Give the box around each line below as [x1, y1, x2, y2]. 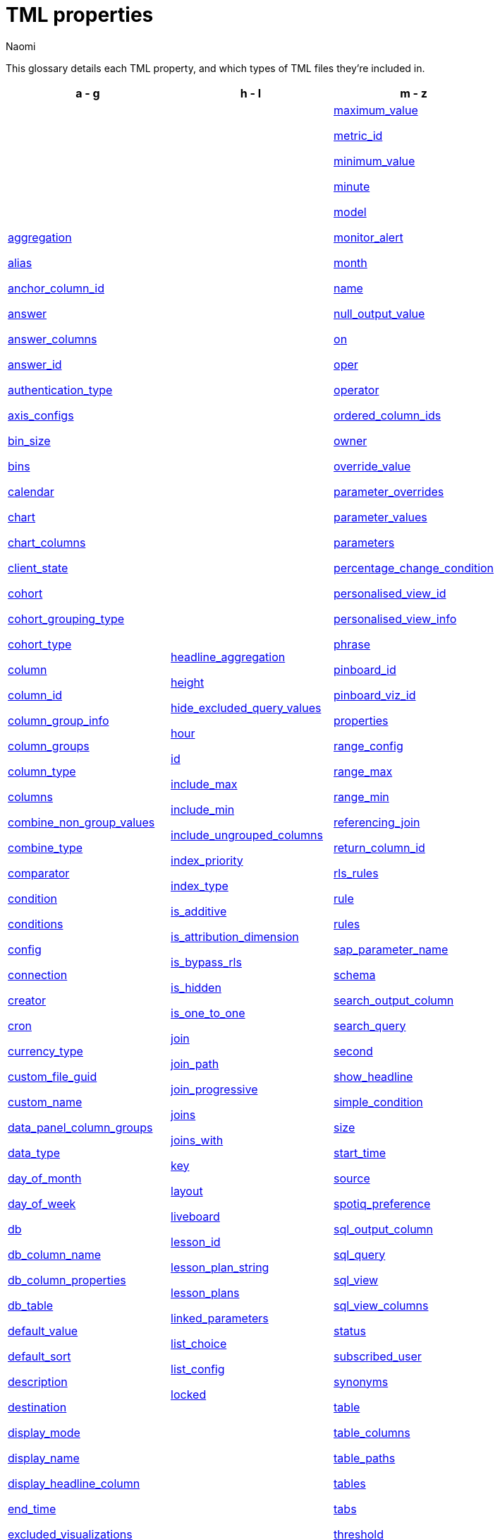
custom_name [8, 1094, 83, 1109]
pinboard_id [334, 662, 396, 677]
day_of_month [8, 1171, 82, 1185]
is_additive [171, 904, 227, 918]
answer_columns [8, 331, 97, 346]
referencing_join [334, 815, 420, 829]
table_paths [334, 1450, 396, 1465]
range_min [334, 789, 389, 804]
